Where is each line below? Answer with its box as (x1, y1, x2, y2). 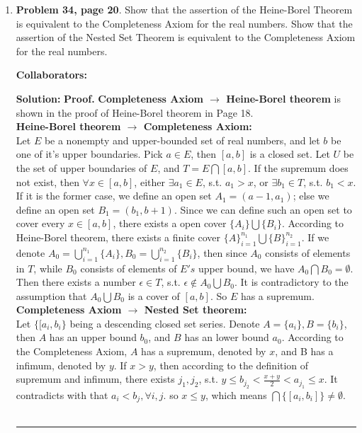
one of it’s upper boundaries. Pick (16, 146, 163, 161)
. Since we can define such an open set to (174, 202, 352, 216)
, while (33, 260, 62, 275)
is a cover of (128, 288, 180, 303)
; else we (293, 188, 329, 203)
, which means (205, 387, 267, 402)
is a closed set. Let (249, 146, 330, 161)
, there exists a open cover (113, 216, 227, 231)
